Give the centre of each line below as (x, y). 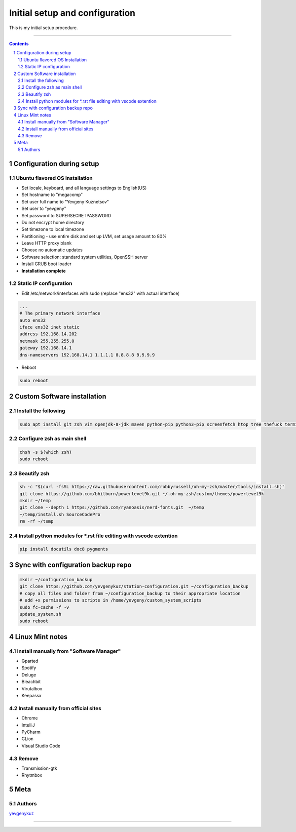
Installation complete (44, 271)
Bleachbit (31, 682)
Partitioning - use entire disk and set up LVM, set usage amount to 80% (94, 236)
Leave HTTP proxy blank (46, 243)
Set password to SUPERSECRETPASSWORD (66, 215)
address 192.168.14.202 (48, 334)
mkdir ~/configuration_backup (56, 579)
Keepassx (32, 696)
